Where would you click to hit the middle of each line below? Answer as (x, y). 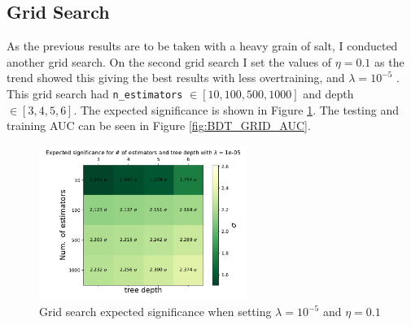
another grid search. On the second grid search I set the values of (169, 61)
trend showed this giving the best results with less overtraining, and (176, 78)
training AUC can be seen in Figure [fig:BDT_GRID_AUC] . (159, 126)
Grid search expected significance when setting (155, 312)
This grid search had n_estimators (95, 93)
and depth (328, 93)
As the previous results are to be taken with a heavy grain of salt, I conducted (202, 46)
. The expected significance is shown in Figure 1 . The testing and (236, 109)
